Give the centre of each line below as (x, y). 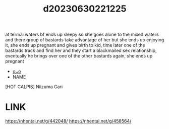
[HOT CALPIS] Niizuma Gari (34, 87)
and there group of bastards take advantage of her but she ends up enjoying (85, 40)
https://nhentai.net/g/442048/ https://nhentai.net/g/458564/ (68, 121)
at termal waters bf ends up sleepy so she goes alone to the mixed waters (82, 35)
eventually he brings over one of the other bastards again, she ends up (79, 56)
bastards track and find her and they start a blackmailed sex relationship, (81, 50)
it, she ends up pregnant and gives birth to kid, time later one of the (75, 45)
